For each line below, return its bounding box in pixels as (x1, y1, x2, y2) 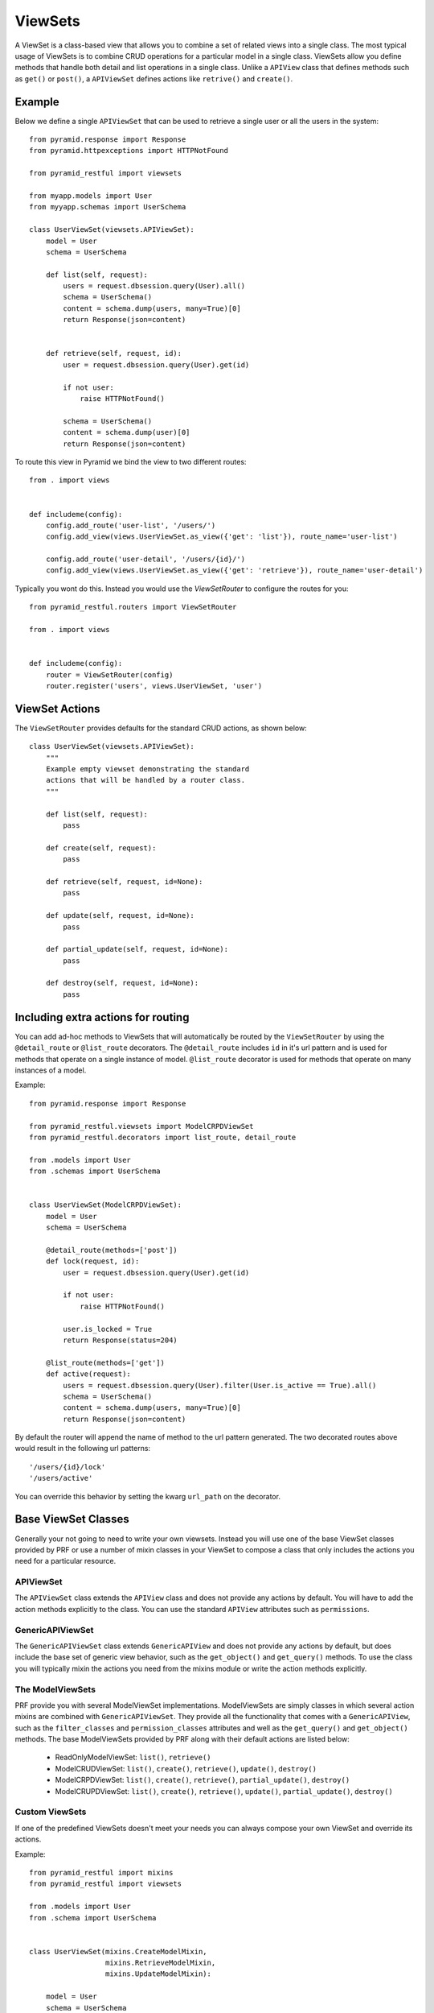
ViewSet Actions (14, 701, 100, 716)
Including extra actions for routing (14, 1011, 190, 1024)
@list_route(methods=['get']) (45, 1358, 165, 1367)
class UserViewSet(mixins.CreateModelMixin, (29, 1947, 208, 1956)
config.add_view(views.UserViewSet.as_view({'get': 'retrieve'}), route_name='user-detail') (45, 566, 424, 575)
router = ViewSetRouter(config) (45, 670, 174, 680)
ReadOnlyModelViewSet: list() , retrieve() (55, 1752, 212, 1763)
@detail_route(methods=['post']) (45, 1245, 178, 1255)
